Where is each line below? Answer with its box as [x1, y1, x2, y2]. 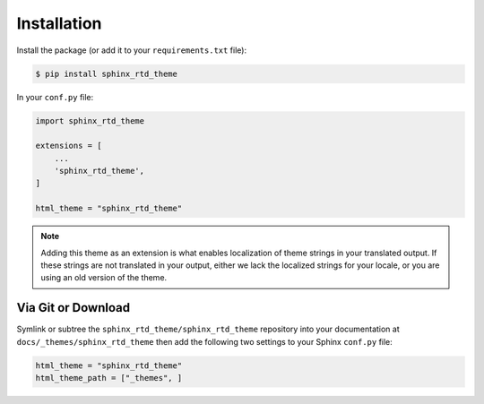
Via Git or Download [16, 300, 130, 315]
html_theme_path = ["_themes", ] [35, 373, 183, 383]
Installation [16, 13, 102, 33]
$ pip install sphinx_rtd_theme [35, 68, 178, 79]
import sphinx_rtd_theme [35, 116, 145, 125]
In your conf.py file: [16, 91, 94, 102]
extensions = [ [35, 141, 102, 151]
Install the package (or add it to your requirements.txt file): [16, 45, 246, 56]
